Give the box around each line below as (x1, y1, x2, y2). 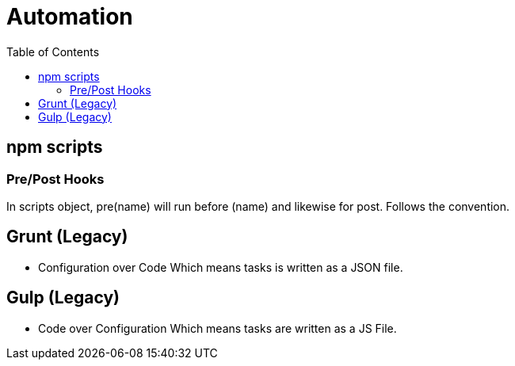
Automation (6, 3, 133, 30)
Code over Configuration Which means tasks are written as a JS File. (38, 321, 397, 335)
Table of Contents (6, 44, 100, 59)
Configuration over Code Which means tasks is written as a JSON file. (38, 260, 403, 274)
